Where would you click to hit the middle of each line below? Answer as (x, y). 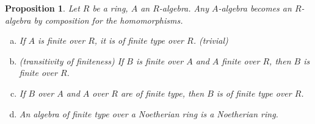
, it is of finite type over (139, 40)
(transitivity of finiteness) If (71, 60)
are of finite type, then (162, 93)
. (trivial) (211, 40)
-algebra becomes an (255, 8)
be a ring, (110, 8)
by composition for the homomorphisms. (108, 20)
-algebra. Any (184, 8)
